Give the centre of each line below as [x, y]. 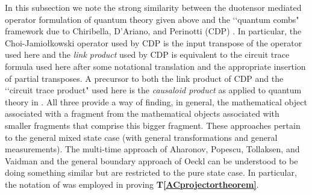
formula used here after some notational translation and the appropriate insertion [155, 66]
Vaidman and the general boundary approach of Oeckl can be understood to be [151, 160]
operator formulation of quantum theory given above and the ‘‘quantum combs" [152, 19]
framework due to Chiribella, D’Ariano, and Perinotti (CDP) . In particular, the [153, 31]
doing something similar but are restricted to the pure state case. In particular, [151, 172]
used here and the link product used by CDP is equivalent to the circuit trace [147, 54]
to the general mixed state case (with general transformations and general [141, 137]
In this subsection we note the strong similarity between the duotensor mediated [153, 7]
